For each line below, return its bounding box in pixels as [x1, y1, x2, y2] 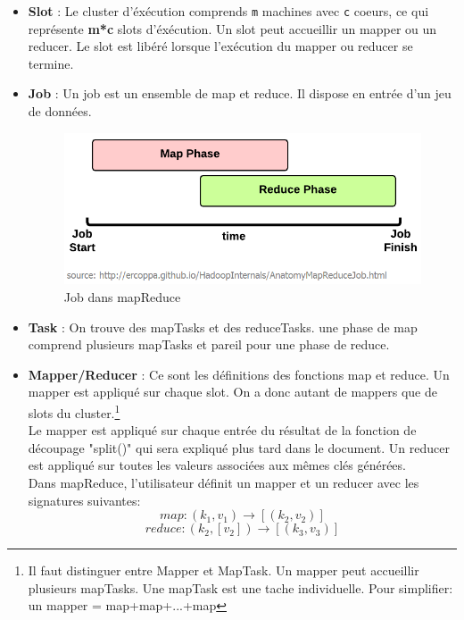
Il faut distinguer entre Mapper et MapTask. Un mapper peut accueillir [28, 561, 419, 580]
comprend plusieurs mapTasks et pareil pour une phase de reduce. [28, 335, 390, 354]
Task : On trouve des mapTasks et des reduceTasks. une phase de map [28, 317, 418, 336]
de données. [28, 102, 92, 121]
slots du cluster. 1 [28, 401, 120, 422]
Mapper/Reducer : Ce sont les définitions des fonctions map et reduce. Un [28, 364, 450, 383]
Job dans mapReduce [63, 288, 181, 306]
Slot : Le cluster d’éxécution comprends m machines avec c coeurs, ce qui [28, 2, 429, 20]
